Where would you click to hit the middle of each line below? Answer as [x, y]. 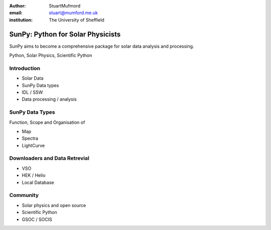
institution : [21, 20]
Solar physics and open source [54, 205]
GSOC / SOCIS [37, 219]
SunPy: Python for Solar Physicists [65, 34]
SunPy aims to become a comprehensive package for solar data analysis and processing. [102, 46]
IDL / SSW [32, 92]
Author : [18, 6]
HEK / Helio [34, 175]
